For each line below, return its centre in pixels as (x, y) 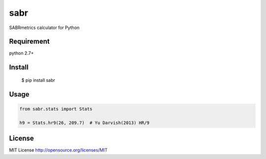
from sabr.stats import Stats (56, 109)
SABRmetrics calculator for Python (44, 28)
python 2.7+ (21, 53)
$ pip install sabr (38, 80)
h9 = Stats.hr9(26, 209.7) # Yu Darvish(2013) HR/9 (84, 123)
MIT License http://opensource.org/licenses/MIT (58, 150)
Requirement (30, 42)
